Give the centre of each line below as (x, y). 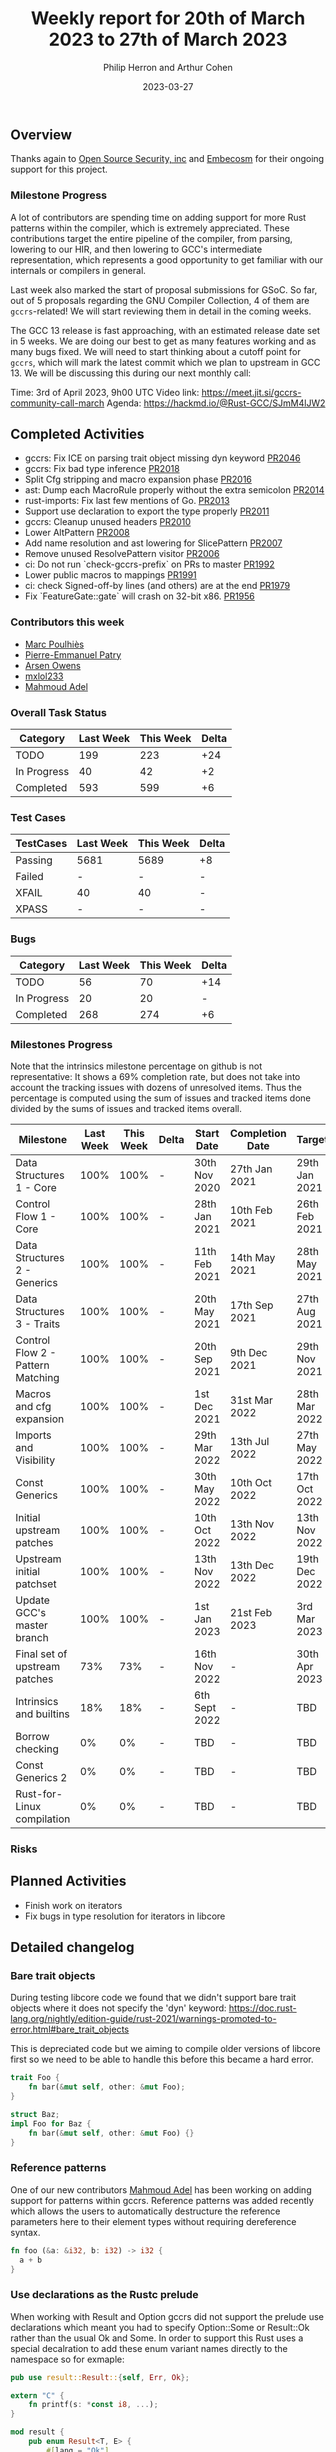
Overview (41, 134)
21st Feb (251, 1612)
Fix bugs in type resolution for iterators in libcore (125, 1916)
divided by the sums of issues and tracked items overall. (126, 1108)
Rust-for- (39, 1794)
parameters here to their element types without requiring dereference (153, 2221)
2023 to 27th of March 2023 (168, 39)
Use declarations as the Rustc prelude (104, 2295)
